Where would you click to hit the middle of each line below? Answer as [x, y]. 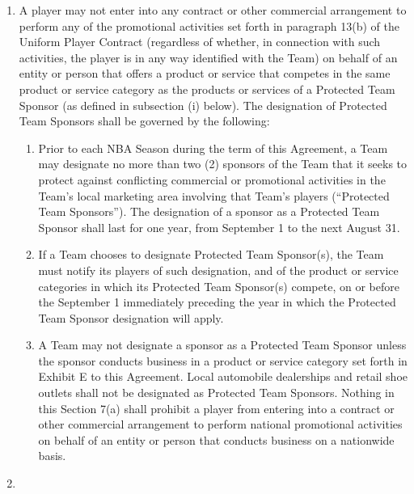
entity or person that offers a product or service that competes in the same [205, 73]
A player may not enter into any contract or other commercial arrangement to [213, 10]
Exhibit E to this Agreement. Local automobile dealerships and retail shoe [223, 376]
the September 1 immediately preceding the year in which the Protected [217, 302]
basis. [52, 456]
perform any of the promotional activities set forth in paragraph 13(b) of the [209, 25]
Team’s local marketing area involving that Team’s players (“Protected [214, 195]
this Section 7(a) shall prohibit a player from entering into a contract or [216, 408]
